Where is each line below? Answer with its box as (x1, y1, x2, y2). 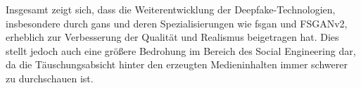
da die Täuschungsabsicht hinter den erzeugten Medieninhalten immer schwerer (6, 57, 348, 72)
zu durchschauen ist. (6, 70, 94, 85)
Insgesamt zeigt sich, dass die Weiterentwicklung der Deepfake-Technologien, (6, 2, 336, 16)
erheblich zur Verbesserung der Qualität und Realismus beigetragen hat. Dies (6, 30, 339, 44)
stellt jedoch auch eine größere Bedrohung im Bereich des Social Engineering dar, (6, 43, 356, 58)
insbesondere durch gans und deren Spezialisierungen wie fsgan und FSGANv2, (6, 15, 348, 30)
